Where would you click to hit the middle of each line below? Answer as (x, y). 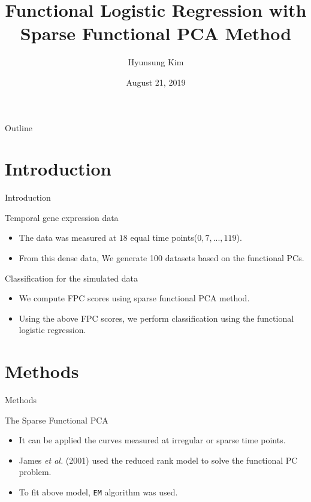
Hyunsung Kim (156, 62)
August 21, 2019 (156, 82)
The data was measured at (68, 238)
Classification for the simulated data (71, 278)
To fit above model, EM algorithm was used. (98, 492)
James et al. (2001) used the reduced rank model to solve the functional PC (158, 460)
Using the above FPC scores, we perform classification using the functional (156, 318)
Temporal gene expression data (62, 217)
